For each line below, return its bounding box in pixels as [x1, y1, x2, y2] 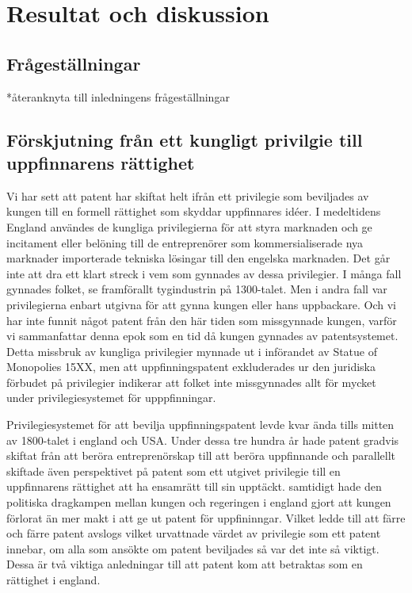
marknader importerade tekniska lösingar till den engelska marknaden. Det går [6, 250, 391, 266]
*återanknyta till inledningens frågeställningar [6, 88, 230, 105]
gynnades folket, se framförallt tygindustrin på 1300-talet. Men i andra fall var [6, 281, 387, 297]
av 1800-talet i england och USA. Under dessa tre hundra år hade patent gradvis [6, 431, 399, 448]
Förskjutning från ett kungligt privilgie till [6, 127, 363, 151]
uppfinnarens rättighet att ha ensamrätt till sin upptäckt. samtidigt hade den [6, 478, 382, 495]
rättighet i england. [6, 572, 101, 588]
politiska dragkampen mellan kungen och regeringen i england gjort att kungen [6, 494, 391, 511]
